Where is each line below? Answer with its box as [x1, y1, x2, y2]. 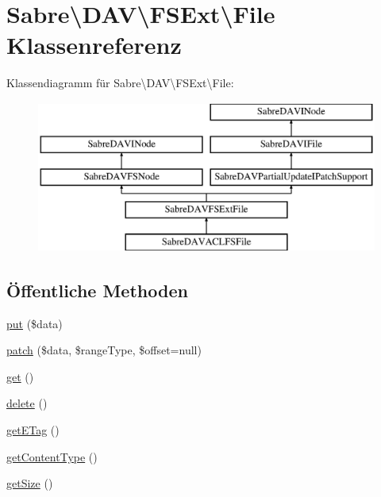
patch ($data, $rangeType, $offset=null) [6, 342, 202, 358]
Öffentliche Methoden [6, 277, 188, 302]
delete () [6, 395, 48, 411]
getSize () [6, 475, 53, 491]
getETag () [6, 422, 60, 438]
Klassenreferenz [6, 29, 182, 61]
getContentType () [6, 448, 98, 465]
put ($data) [6, 315, 63, 331]
